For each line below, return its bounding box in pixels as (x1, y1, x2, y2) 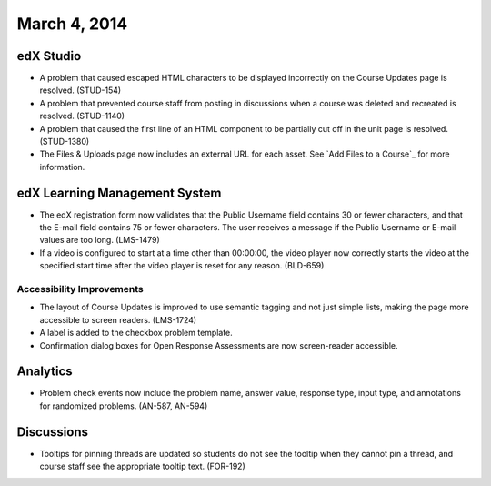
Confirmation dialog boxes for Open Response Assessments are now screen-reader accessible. (39, 339, 398, 350)
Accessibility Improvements (16, 283, 145, 296)
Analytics (16, 364, 73, 380)
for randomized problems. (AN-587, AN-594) (39, 400, 208, 411)
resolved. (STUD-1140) (39, 110, 125, 122)
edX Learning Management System (16, 185, 222, 200)
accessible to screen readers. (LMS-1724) (39, 314, 197, 325)
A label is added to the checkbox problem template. (39, 328, 234, 339)
